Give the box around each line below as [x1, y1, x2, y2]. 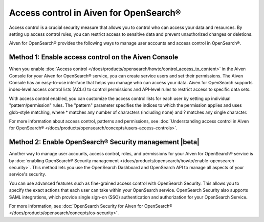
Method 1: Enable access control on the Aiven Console [9, 53, 178, 61]
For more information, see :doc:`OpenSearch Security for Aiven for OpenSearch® [9, 203, 173, 209]
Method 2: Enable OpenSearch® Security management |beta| [9, 138, 200, 147]
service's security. [9, 172, 46, 177]
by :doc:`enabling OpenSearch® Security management [9, 157, 119, 164]
